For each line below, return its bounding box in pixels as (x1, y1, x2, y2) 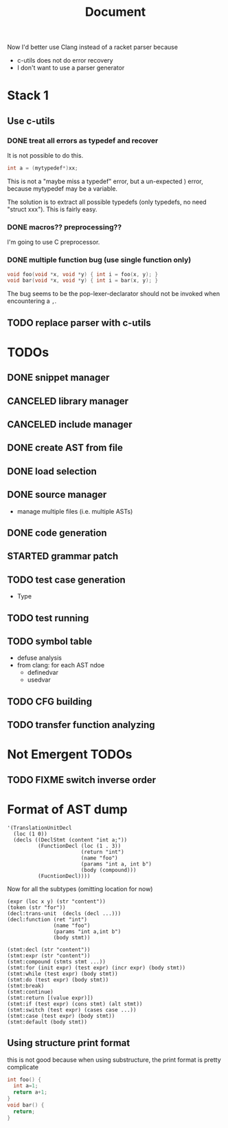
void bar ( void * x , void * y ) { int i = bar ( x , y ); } (7, 277, 159, 284)
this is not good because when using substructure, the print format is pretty (7, 1055, 221, 1064)
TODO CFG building (7, 696, 93, 707)
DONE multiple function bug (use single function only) (7, 255, 192, 265)
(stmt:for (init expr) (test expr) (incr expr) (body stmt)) (7, 964, 186, 971)
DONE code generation (7, 528, 108, 539)
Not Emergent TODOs (7, 746, 133, 762)
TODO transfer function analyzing (7, 719, 156, 731)
